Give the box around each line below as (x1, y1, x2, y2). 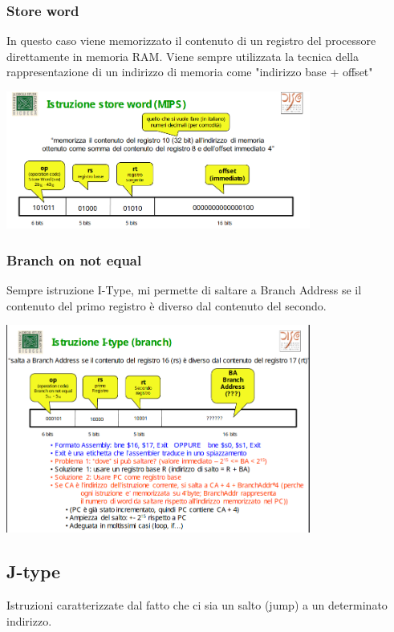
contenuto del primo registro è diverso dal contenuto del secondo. (6, 297, 327, 314)
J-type (6, 559, 61, 584)
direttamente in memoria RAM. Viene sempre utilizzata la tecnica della (6, 47, 359, 64)
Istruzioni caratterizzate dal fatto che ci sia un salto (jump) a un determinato (6, 597, 388, 614)
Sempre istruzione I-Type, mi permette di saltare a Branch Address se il (6, 281, 362, 298)
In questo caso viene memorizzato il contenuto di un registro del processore (6, 32, 376, 49)
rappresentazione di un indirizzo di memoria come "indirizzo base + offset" (6, 63, 373, 80)
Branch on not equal (6, 249, 142, 269)
